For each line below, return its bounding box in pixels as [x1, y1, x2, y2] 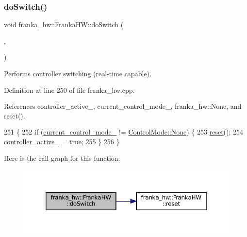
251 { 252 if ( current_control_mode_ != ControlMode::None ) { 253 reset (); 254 [4, 127, 244, 137]
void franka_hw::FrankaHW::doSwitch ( [4, 19, 124, 30]
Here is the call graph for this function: [4, 152, 120, 163]
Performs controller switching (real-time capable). [4, 68, 151, 78]
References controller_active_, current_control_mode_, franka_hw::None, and [4, 101, 242, 111]
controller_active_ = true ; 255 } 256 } [4, 136, 120, 146]
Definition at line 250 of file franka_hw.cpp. [4, 85, 135, 95]
